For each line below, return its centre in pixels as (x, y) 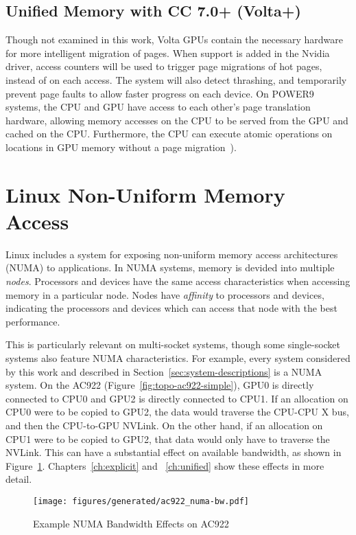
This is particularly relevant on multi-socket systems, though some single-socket (173, 344)
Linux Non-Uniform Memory (145, 194)
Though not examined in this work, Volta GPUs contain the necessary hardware (174, 39)
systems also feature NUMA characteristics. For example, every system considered (178, 358)
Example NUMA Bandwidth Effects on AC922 (131, 523)
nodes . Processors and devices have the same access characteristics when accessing (178, 281)
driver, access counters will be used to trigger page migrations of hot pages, (164, 66)
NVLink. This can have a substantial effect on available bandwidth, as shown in (174, 452)
